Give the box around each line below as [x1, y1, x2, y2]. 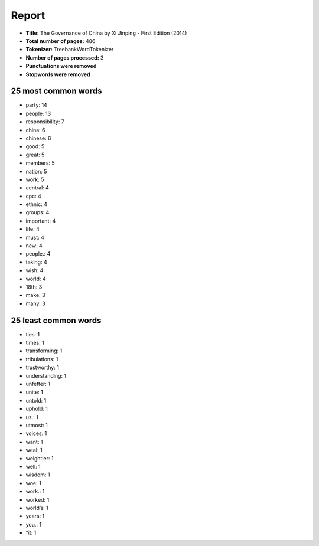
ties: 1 [25, 331, 40, 338]
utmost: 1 [25, 421, 48, 429]
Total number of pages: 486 [25, 37, 96, 44]
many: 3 [25, 300, 45, 307]
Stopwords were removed [25, 71, 91, 78]
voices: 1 [25, 430, 47, 437]
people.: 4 [25, 250, 51, 257]
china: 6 [25, 126, 45, 133]
